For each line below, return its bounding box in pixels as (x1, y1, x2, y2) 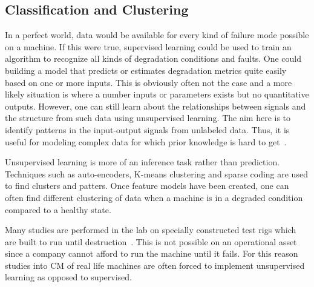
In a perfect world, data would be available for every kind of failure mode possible (5, 28, 309, 41)
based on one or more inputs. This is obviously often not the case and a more (5, 76, 292, 88)
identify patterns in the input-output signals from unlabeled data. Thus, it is (5, 123, 290, 136)
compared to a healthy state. (5, 203, 111, 216)
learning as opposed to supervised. (5, 271, 132, 283)
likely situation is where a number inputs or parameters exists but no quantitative (5, 88, 309, 101)
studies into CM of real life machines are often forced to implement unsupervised (5, 259, 305, 271)
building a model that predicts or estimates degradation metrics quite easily (5, 64, 287, 76)
